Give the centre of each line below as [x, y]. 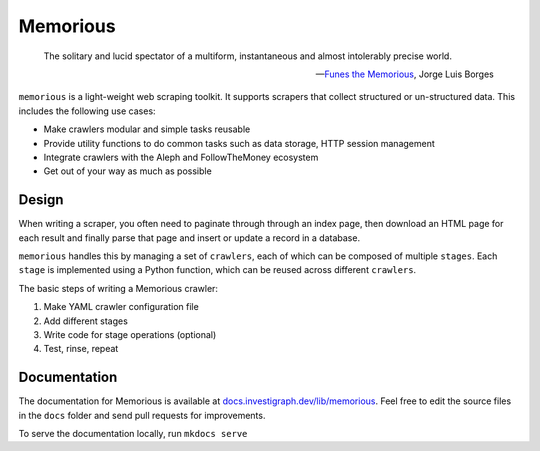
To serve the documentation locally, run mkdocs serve [133, 433]
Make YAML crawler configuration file [121, 307]
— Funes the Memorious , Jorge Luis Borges [404, 74]
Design [41, 200]
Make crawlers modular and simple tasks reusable [147, 129]
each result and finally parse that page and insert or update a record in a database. [189, 237]
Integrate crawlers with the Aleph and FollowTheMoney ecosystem [181, 157]
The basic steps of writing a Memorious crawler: [118, 288]
